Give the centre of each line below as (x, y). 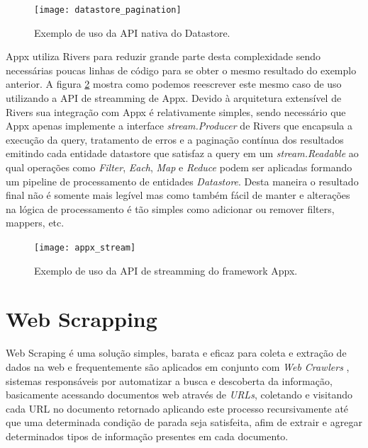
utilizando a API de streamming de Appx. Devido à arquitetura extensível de (174, 98)
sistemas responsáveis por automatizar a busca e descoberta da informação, (169, 380)
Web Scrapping (82, 319)
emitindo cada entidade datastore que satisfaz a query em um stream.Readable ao (182, 153)
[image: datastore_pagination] (108, 10)
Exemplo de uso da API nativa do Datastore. (132, 32)
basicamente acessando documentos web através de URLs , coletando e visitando (179, 395)
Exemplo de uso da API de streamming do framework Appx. (166, 270)
